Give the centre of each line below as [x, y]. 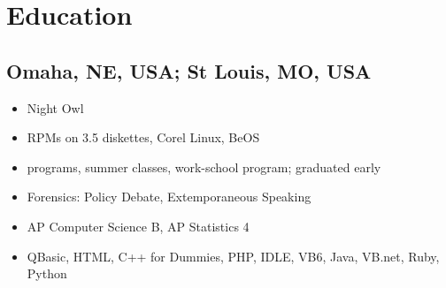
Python [47, 273]
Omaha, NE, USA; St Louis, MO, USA [189, 70]
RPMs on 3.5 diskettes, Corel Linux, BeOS [143, 137]
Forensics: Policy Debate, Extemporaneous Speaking [169, 197]
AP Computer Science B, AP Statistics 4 [138, 226]
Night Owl [55, 107]
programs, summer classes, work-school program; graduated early [204, 167]
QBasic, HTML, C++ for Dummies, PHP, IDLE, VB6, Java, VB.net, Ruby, [233, 256]
